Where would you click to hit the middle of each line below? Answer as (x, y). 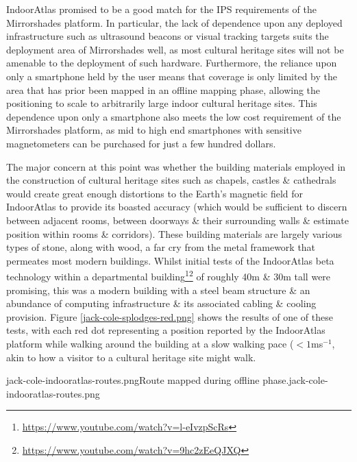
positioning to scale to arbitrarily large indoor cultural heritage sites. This (162, 103)
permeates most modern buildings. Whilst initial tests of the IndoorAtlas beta (170, 260)
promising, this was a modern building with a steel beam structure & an (158, 290)
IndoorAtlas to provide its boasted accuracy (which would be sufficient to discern (177, 207)
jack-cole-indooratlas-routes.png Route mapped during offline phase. (148, 380)
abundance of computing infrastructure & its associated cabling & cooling (161, 303)
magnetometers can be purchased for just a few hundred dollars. (141, 143)
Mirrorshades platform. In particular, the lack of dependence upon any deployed (174, 22)
